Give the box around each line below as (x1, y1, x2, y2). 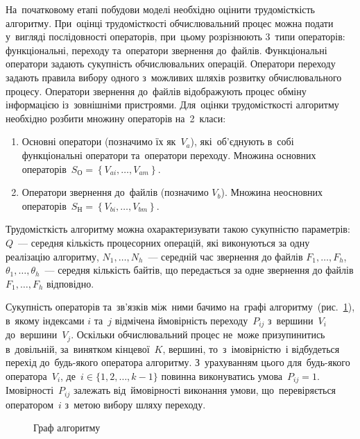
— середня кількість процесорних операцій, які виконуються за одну (18, 235, 310, 249)
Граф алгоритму (33, 420, 101, 435)
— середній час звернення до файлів (148, 249, 303, 263)
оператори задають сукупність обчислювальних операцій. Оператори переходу (6, 56, 336, 71)
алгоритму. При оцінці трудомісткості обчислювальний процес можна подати (6, 15, 334, 30)
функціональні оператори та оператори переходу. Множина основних (22, 147, 316, 162)
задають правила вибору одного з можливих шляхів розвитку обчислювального (6, 69, 342, 84)
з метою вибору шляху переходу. (65, 397, 206, 411)
